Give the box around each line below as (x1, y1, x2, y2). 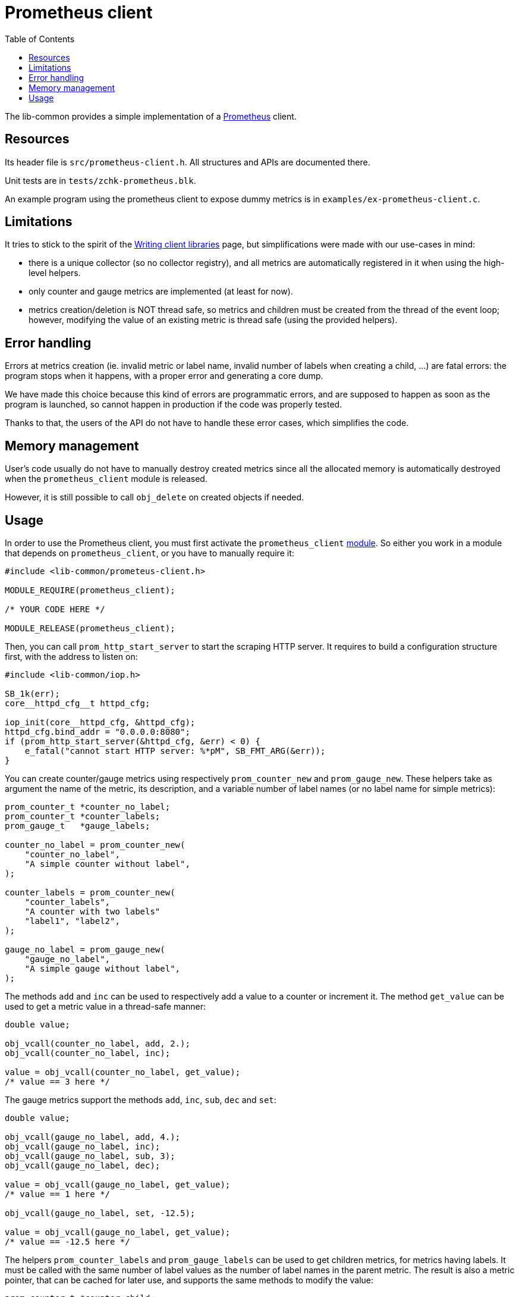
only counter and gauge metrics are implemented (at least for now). (29, 286, 293, 297)
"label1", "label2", (24, 916, 120, 926)
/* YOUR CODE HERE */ (5, 604, 105, 614)
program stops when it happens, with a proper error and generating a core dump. (5, 371, 323, 381)
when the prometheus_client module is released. (5, 474, 207, 484)
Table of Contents (5, 33, 75, 44)
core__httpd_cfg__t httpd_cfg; (5, 698, 150, 708)
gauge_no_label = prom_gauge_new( (5, 944, 165, 954)
